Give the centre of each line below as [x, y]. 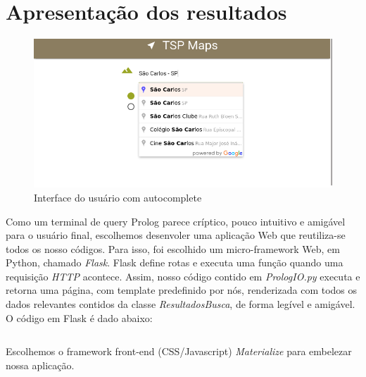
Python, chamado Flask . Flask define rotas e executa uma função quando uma [175, 262]
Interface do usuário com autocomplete [118, 197]
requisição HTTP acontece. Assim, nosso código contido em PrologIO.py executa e [183, 276]
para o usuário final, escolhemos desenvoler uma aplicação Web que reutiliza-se [176, 235]
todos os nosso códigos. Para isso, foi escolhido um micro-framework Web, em [173, 248]
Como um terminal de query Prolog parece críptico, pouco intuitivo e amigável [176, 221]
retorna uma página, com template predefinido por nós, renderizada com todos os [182, 290]
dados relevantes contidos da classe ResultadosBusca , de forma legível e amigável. [181, 304]
